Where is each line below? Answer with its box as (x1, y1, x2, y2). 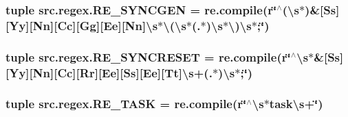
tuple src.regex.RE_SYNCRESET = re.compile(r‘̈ (6, 48, 291, 65)
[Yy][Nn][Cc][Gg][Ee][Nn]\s (6, 16, 158, 34)
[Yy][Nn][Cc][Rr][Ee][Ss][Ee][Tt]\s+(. (6, 64, 213, 81)
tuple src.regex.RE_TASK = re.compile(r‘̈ (6, 95, 247, 112)
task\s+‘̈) (269, 95, 323, 112)
